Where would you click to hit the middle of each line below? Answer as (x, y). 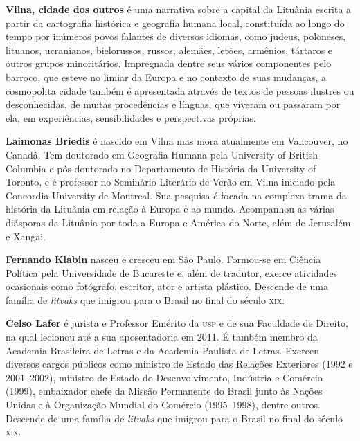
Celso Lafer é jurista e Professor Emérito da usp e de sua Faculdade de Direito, (177, 323)
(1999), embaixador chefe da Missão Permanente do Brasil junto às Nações (164, 391)
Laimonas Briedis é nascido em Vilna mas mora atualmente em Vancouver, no (177, 141)
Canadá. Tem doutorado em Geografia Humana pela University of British (162, 154)
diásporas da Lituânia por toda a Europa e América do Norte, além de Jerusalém (178, 222)
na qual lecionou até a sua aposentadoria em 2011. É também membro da (162, 337)
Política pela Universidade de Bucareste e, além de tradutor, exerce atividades (172, 272)
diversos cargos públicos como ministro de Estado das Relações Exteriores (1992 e (179, 364)
